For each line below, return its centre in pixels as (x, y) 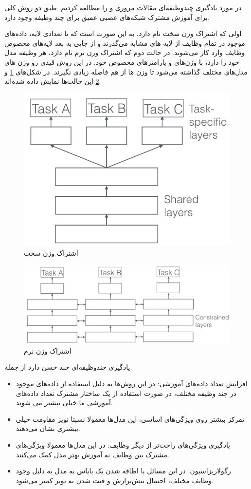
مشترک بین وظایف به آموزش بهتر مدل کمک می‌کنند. (92, 454)
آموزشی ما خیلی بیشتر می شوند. (64, 403)
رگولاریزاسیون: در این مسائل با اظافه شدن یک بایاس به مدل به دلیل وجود (123, 471)
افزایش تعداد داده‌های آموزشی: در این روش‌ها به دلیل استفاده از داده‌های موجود (132, 383)
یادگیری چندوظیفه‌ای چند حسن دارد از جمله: (68, 367)
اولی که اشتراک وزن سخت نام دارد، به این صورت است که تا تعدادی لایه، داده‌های (123, 33)
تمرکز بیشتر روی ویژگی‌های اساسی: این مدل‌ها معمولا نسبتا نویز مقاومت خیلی (130, 419)
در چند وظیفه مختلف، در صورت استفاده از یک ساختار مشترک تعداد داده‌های (126, 393)
